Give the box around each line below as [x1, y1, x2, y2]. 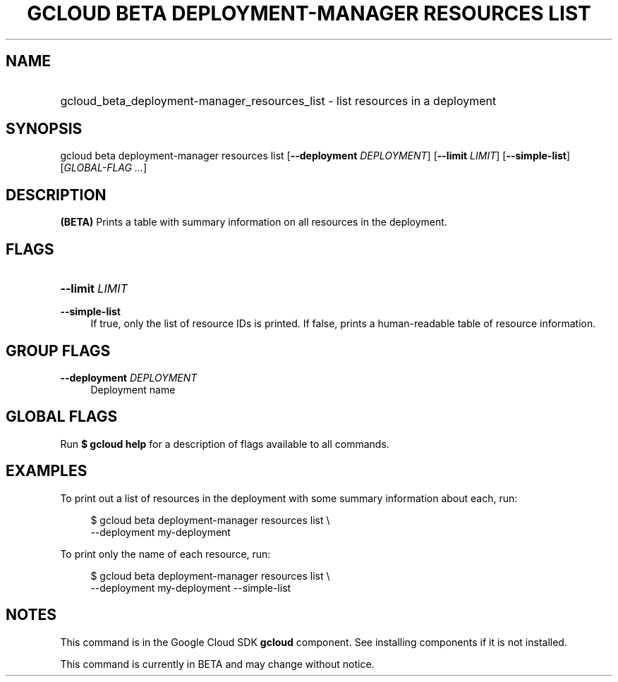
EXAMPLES [6, 462, 87, 480]
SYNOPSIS [6, 120, 83, 138]
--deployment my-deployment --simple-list [90, 581, 291, 594]
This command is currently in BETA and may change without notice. [60, 657, 375, 670]
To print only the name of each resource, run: [60, 547, 271, 560]
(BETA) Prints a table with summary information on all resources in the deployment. [60, 216, 447, 229]
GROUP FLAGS [6, 341, 111, 360]
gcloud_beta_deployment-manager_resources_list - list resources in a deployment [60, 93, 497, 108]
